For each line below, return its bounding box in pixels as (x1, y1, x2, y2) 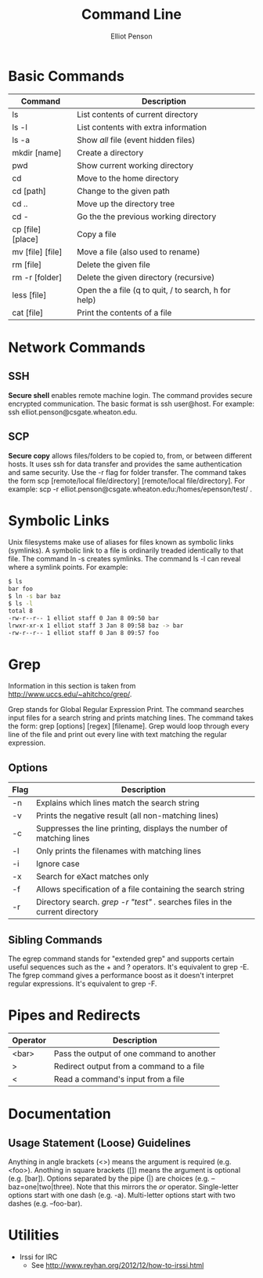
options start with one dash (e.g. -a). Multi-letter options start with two (8, 1190, 236, 1199)
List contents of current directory (77, 108, 198, 119)
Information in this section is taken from (8, 681, 136, 691)
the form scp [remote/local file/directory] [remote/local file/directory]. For (8, 476, 245, 485)
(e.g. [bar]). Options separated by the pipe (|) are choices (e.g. (8, 1174, 210, 1183)
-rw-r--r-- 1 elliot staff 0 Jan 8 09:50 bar (8, 614, 159, 622)
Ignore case (36, 858, 80, 869)
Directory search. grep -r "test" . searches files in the (36, 896, 232, 907)
